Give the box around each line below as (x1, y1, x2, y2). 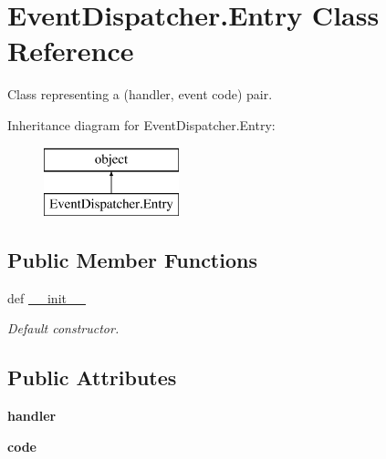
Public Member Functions (7, 246, 257, 274)
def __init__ (7, 288, 86, 307)
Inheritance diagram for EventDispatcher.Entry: (7, 115, 276, 134)
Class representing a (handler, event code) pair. (7, 85, 273, 104)
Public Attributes (7, 363, 177, 392)
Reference (7, 32, 134, 69)
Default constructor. (7, 319, 120, 338)
